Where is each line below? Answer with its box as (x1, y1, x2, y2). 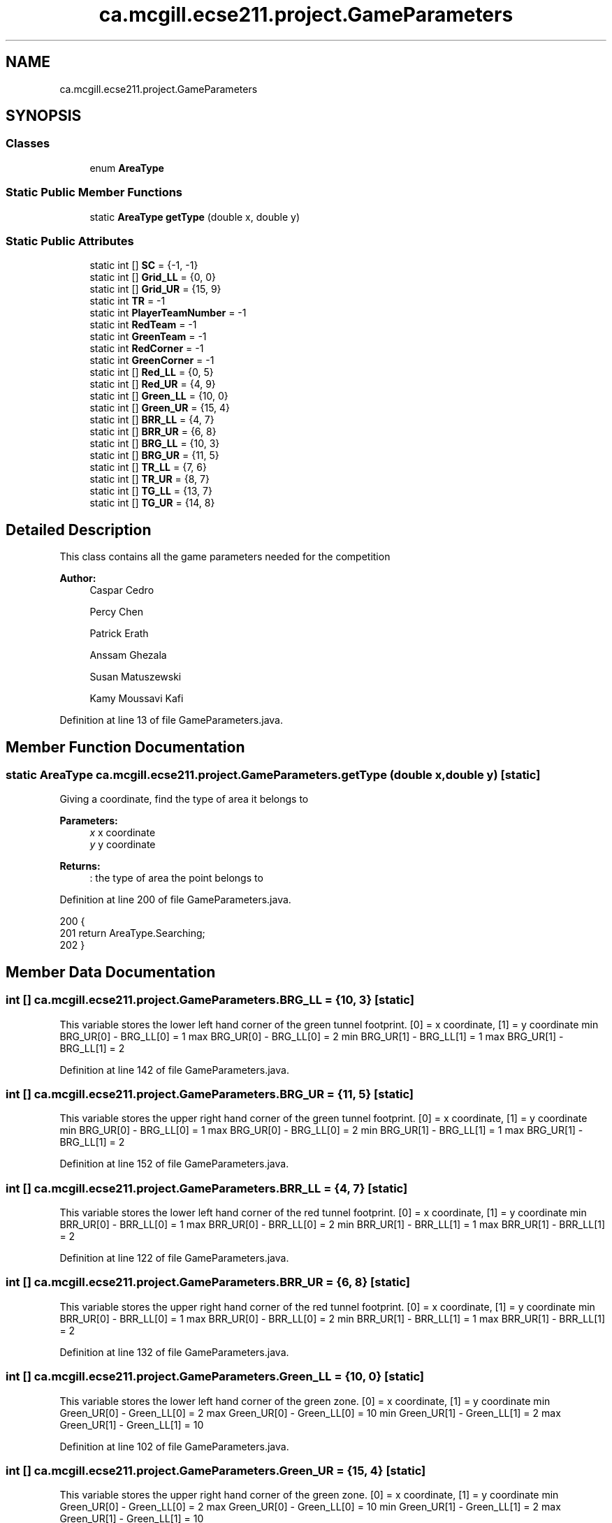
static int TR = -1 (89, 295, 166, 307)
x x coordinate (89, 826, 156, 839)
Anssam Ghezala (89, 649, 167, 662)
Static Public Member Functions (6, 185, 183, 200)
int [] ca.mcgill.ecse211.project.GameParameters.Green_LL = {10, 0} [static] (6, 1369, 424, 1384)
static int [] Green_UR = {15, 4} (89, 402, 231, 414)
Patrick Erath (89, 627, 149, 640)
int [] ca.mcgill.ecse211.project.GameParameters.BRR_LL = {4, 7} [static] (6, 1181, 408, 1195)
